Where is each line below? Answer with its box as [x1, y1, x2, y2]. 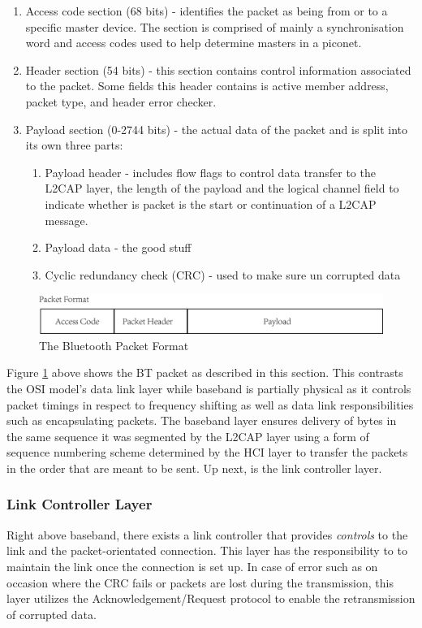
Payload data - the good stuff [45, 239, 192, 256]
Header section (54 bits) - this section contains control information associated [25, 61, 411, 78]
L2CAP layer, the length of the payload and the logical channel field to [45, 180, 399, 197]
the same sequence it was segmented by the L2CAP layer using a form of [6, 427, 369, 444]
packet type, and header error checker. [25, 93, 217, 110]
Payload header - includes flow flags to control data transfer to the [45, 163, 376, 180]
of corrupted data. [6, 605, 97, 622]
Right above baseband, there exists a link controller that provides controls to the [6, 526, 408, 543]
